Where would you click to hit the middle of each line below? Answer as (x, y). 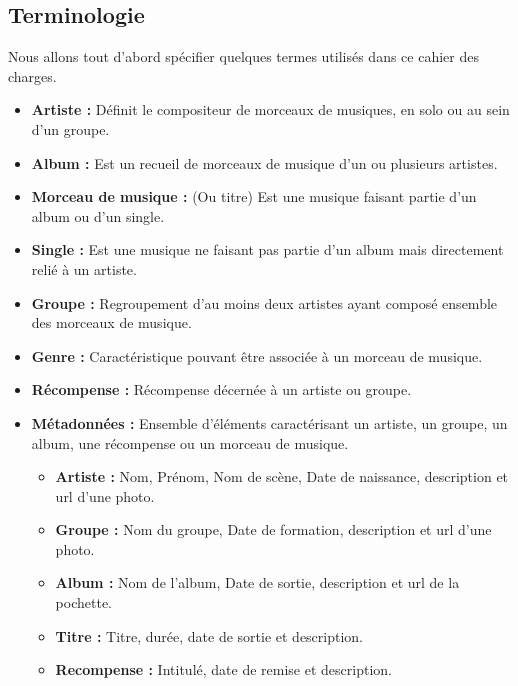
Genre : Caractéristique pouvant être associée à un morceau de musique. (257, 355)
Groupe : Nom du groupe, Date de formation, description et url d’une (273, 529)
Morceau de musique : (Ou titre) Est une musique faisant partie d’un (254, 196)
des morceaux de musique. (111, 322)
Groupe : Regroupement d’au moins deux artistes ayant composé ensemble (264, 302)
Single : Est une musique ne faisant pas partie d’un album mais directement (267, 249)
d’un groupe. (70, 128)
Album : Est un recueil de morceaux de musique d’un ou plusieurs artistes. (264, 162)
